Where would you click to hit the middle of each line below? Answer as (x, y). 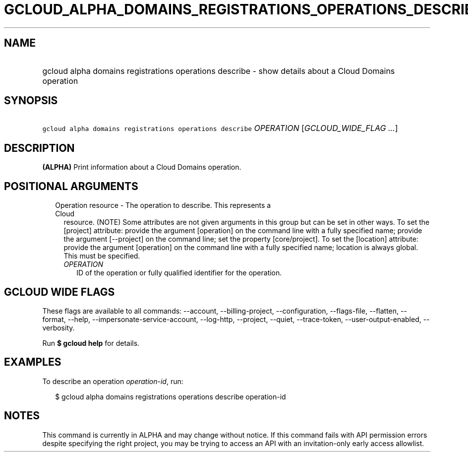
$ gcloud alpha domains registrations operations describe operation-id (171, 396)
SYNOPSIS (31, 101)
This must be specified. (102, 256)
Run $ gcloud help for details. (91, 343)
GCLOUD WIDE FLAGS (59, 292)
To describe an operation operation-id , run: (113, 381)
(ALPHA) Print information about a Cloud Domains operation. (142, 167)
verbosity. (58, 327)
